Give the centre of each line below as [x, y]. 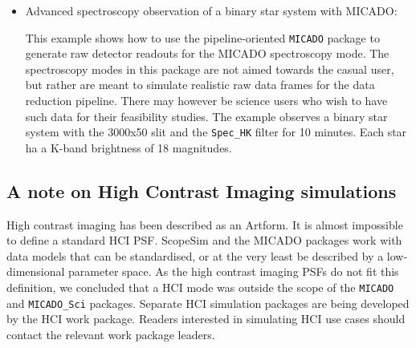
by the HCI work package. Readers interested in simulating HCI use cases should [206, 319]
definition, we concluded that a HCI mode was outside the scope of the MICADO [200, 287]
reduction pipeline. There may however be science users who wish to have [206, 101]
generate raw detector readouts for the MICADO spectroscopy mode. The [207, 53]
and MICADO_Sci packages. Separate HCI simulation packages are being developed [208, 303]
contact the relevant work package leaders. [111, 334]
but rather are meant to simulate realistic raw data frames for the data [200, 85]
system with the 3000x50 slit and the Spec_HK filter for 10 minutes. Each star [216, 132]
